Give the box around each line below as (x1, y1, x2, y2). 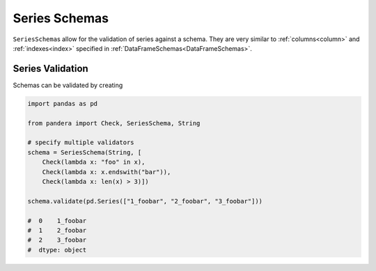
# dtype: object (27, 246, 87, 254)
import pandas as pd (27, 100, 97, 107)
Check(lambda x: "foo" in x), (42, 158, 146, 167)
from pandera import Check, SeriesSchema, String (27, 119, 201, 127)
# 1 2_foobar (27, 226, 87, 234)
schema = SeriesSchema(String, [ (27, 148, 142, 156)
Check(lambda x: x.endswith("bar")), (42, 168, 171, 176)
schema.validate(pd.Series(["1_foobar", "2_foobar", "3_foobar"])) (27, 197, 263, 205)
